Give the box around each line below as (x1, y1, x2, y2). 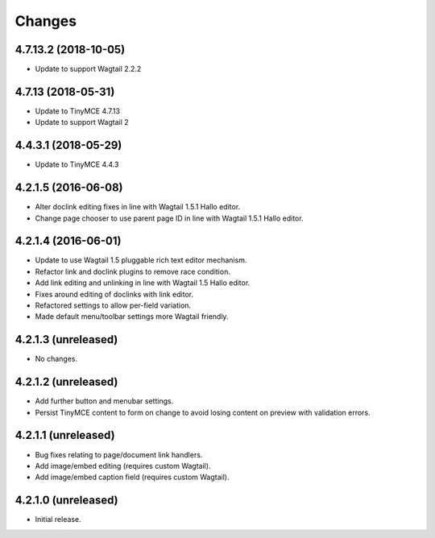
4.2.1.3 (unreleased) (14, 333, 118, 346)
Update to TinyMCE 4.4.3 (35, 159, 119, 169)
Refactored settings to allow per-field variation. (35, 300, 192, 310)
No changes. (35, 354, 78, 364)
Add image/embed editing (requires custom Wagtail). (35, 461, 211, 470)
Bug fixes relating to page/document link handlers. (35, 449, 203, 459)
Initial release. (35, 515, 81, 524)
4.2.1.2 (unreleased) (14, 375, 118, 389)
